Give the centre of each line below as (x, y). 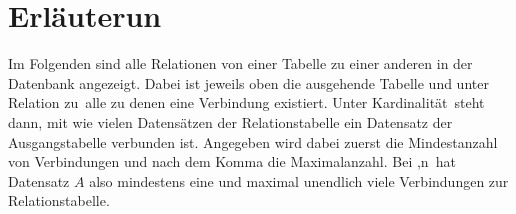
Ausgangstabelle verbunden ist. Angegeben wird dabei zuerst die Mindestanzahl (253, 141)
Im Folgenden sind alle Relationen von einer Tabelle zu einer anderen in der (240, 63)
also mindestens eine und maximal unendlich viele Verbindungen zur (299, 180)
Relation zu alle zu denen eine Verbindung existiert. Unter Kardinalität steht (246, 102)
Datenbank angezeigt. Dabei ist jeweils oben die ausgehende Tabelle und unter (248, 82)
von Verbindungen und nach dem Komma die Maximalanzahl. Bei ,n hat (232, 161)
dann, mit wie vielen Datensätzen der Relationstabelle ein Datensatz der (230, 121)
